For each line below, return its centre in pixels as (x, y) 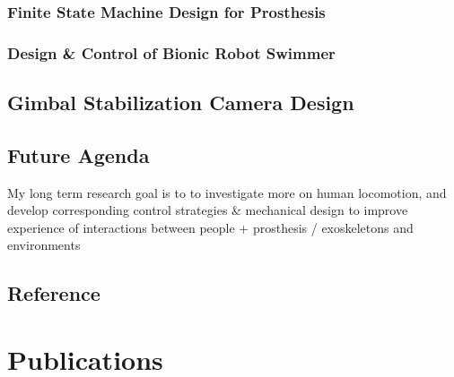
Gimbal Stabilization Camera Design (181, 103)
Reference (54, 293)
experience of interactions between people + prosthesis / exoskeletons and (210, 227)
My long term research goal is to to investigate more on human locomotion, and (227, 192)
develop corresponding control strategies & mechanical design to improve (208, 210)
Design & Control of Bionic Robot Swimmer (171, 52)
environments (44, 245)
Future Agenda (79, 154)
